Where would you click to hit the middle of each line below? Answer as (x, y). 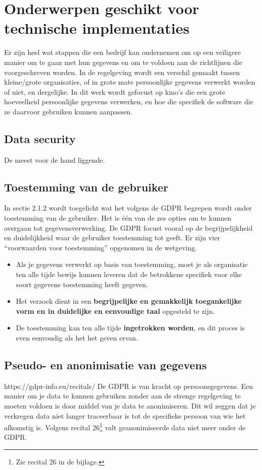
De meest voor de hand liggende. (55, 159)
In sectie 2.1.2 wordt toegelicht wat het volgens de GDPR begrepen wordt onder (128, 208)
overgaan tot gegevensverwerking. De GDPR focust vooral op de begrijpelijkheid (128, 227)
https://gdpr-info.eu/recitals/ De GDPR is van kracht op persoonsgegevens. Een (129, 386)
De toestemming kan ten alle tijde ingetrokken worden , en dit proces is (130, 328)
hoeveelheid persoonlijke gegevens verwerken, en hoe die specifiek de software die (129, 102)
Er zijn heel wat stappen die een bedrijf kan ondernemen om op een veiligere (122, 52)
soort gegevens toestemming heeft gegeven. (82, 284)
